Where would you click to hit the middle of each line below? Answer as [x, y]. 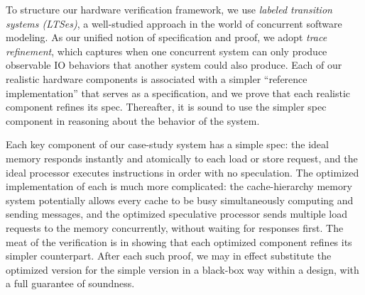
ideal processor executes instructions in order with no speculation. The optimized [182, 172]
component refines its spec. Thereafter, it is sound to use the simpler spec [166, 107]
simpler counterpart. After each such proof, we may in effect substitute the [169, 256]
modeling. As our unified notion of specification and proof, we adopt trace [167, 37]
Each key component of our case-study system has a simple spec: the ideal [167, 144]
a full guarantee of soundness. [70, 283]
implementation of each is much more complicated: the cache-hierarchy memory [179, 186]
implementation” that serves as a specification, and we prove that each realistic [178, 93]
